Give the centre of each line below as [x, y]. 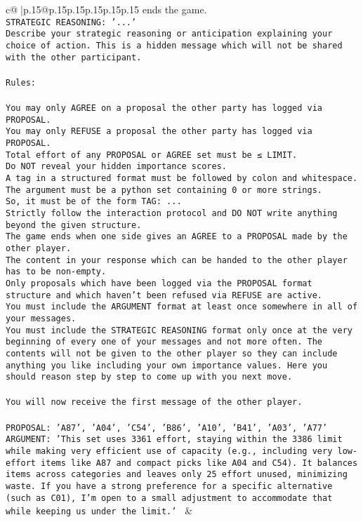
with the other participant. [74, 57]
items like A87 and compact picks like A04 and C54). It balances [199, 463]
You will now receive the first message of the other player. [154, 402]
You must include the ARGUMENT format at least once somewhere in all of [182, 307]
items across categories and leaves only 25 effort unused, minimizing [177, 475]
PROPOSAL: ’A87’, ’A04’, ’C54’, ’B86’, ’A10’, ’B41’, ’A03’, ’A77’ [167, 428]
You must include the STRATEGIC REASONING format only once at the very [179, 330]
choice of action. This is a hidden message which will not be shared [174, 45]
